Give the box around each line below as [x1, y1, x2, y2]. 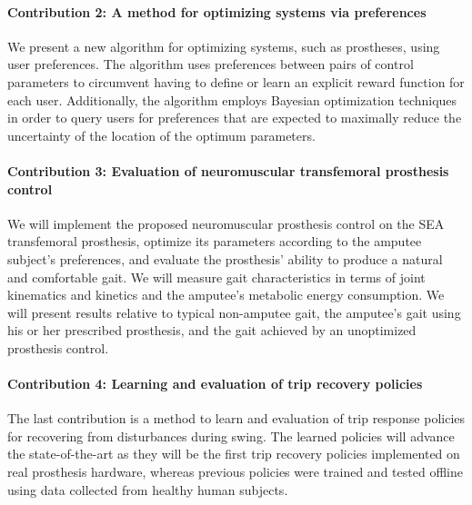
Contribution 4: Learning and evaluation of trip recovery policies [7, 374, 423, 393]
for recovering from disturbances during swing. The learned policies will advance [7, 426, 455, 445]
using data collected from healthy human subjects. [7, 480, 288, 499]
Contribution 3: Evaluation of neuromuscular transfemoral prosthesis [7, 161, 449, 180]
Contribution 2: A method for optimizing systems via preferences [7, 2, 427, 21]
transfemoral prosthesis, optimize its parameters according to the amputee [7, 232, 422, 251]
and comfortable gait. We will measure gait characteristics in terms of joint [7, 267, 426, 286]
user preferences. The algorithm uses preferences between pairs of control [7, 54, 414, 74]
